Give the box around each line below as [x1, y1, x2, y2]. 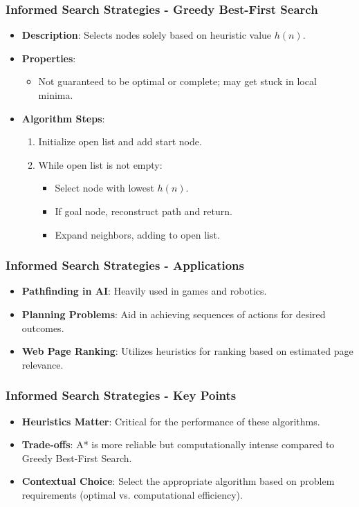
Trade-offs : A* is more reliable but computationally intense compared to [21, 437, 335, 452]
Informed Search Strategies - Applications [6, 257, 244, 274]
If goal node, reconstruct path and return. [55, 203, 232, 218]
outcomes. [21, 320, 64, 335]
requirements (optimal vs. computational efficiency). [21, 487, 243, 501]
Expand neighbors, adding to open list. [55, 227, 220, 241]
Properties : [21, 50, 76, 65]
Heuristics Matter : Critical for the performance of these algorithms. [21, 414, 320, 428]
